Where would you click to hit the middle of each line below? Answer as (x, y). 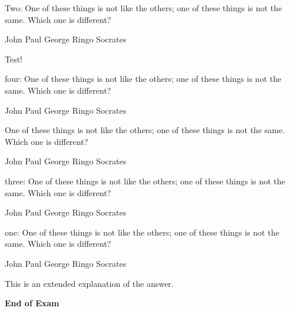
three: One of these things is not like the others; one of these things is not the (145, 181)
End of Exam (32, 303)
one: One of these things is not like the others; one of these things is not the (142, 232)
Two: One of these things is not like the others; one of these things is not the (144, 8)
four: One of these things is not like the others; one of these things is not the (143, 79)
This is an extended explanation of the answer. (89, 283)
